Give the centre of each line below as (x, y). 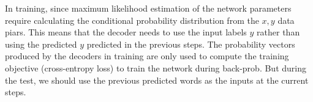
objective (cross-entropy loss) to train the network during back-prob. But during (156, 67)
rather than (278, 32)
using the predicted (41, 44)
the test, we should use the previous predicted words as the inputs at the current (157, 80)
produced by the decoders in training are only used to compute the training (147, 56)
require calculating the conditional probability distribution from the (132, 20)
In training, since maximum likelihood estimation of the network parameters (148, 8)
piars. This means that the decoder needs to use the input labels (126, 32)
